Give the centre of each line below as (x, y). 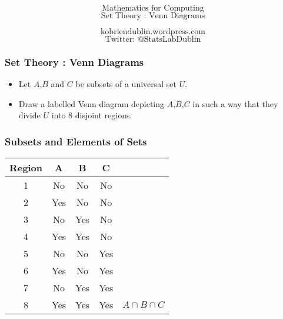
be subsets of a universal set (126, 84)
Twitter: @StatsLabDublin (153, 39)
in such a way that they (235, 103)
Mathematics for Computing (153, 8)
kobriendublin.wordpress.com (153, 32)
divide (29, 115)
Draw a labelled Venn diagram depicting (91, 103)
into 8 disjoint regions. (92, 115)
